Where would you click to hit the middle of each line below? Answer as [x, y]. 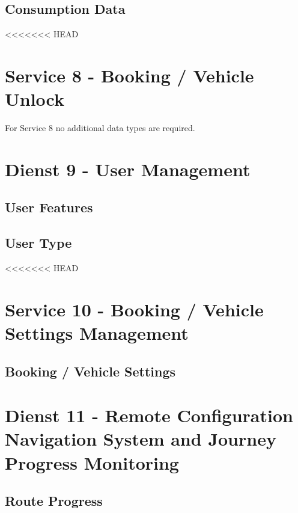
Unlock [35, 99]
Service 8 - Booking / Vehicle [129, 75]
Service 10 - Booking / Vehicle [134, 309]
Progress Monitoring [92, 462]
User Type [38, 243]
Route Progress [54, 501]
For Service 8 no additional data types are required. [100, 128]
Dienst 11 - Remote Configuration [149, 415]
